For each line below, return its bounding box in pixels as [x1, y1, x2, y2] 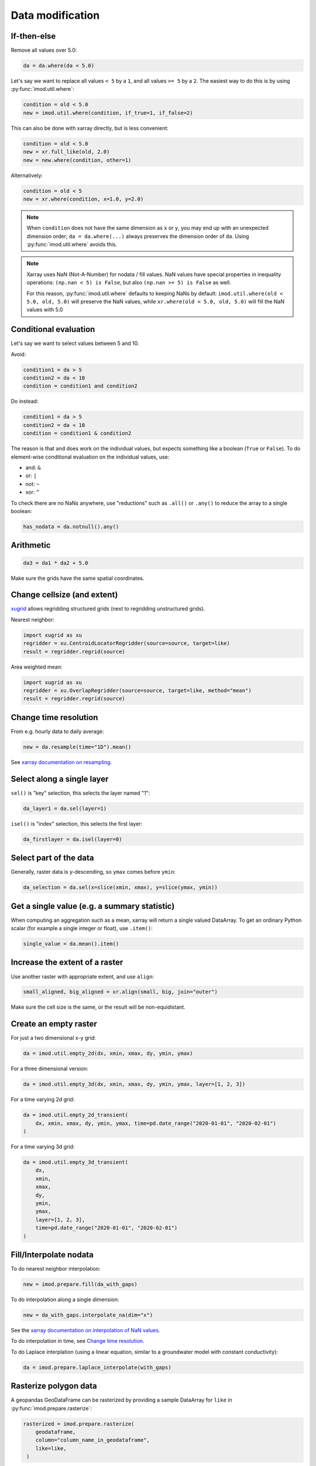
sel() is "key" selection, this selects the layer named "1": [11, 789, 150, 796]
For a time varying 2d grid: [11, 1096, 75, 1103]
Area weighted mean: [11, 663, 63, 670]
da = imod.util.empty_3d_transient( [23, 1159, 129, 1166]
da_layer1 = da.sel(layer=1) [23, 805, 107, 812]
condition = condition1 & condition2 [23, 430, 132, 437]
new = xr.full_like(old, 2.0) [23, 148, 110, 155]
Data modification [11, 9, 100, 22]
